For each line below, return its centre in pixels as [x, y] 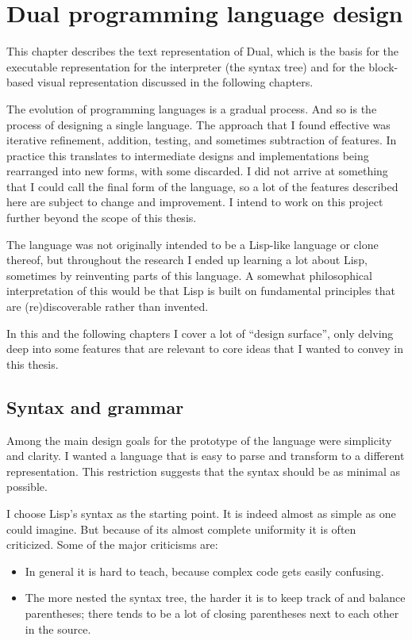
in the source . [58, 629]
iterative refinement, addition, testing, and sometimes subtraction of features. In [202, 140]
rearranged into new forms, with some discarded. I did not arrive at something [197, 171]
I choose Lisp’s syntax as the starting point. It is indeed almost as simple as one [201, 513]
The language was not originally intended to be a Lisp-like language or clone [193, 244]
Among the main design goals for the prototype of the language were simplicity [199, 440]
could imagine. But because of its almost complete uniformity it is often [181, 529]
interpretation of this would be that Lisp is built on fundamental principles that [201, 291]
